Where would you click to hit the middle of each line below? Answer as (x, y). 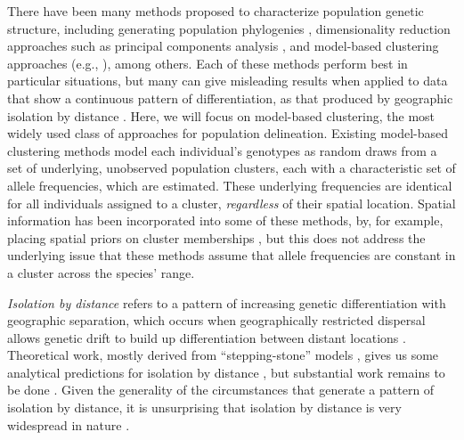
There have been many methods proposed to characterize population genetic (216, 11)
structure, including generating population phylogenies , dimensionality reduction (229, 28)
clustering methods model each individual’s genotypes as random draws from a (222, 150)
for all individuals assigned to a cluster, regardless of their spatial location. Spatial (232, 203)
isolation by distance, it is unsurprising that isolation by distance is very (204, 407)
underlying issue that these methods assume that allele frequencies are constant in (232, 255)
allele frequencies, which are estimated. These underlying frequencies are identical (230, 185)
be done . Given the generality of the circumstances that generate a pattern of (221, 390)
